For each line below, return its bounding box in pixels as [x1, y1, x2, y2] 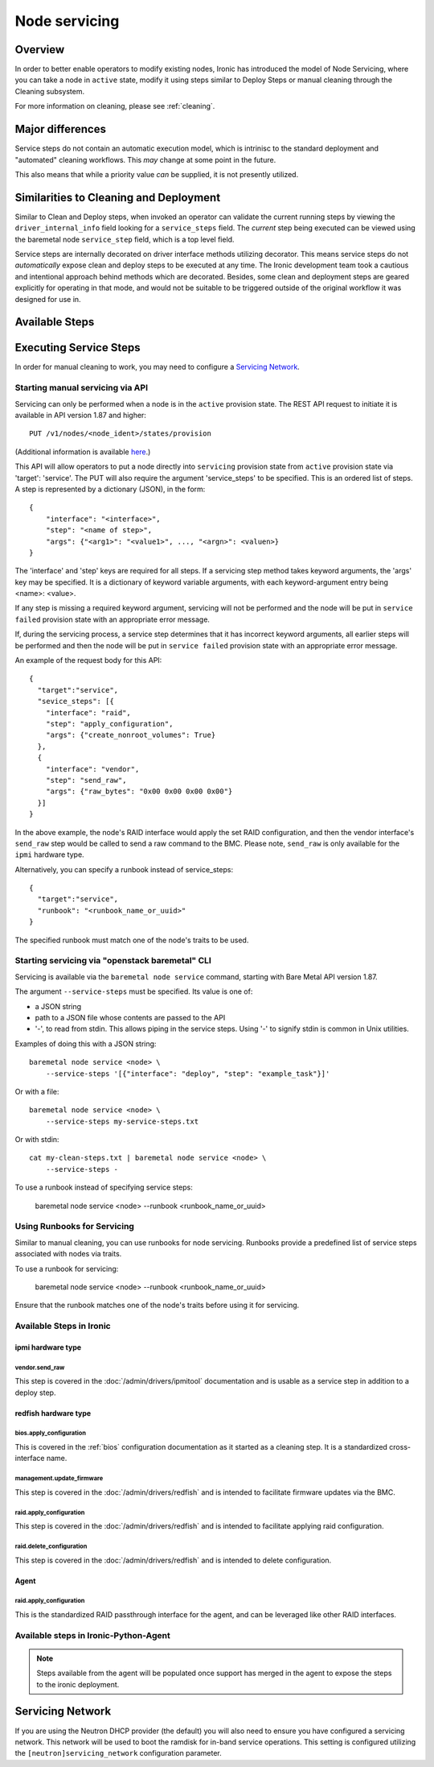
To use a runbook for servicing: [14, 1264, 119, 1273]
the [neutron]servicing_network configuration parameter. [14, 1748, 223, 1758]
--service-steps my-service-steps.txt [45, 1116, 199, 1126]
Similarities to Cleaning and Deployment [14, 190, 221, 205]
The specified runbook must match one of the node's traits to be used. [14, 935, 249, 945]
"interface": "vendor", [45, 764, 140, 773]
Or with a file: [14, 1086, 59, 1096]
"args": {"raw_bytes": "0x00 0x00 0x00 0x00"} [45, 787, 233, 797]
